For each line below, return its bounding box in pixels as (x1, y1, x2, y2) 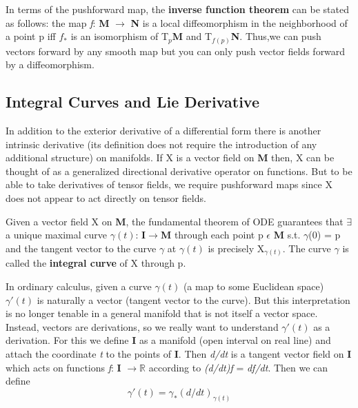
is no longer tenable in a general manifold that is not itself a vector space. (6, 306, 318, 320)
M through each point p (160, 227, 263, 242)
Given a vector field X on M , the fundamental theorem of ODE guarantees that (6, 214, 344, 228)
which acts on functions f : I (6, 360, 121, 374)
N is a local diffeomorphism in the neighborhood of (130, 15, 348, 30)
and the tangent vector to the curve (6, 241, 157, 255)
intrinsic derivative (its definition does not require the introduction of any (6, 136, 317, 151)
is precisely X (208, 241, 265, 255)
